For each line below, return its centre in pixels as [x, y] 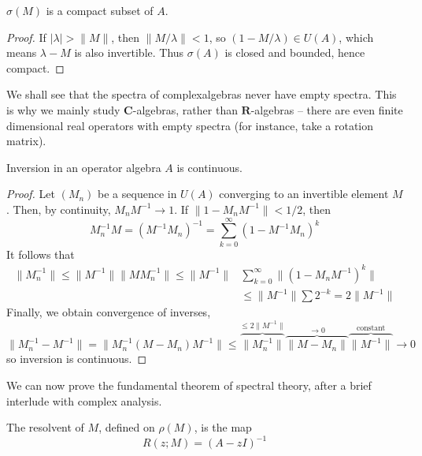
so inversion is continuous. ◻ [77, 359]
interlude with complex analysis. [84, 400]
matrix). [26, 141]
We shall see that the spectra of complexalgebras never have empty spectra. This [202, 94]
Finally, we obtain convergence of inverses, [109, 312]
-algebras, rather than [185, 109]
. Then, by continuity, [59, 209]
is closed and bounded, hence [295, 52]
